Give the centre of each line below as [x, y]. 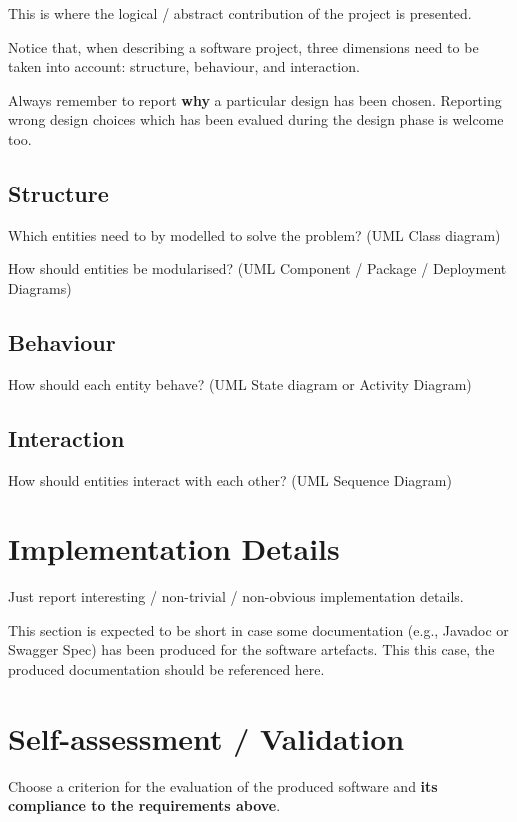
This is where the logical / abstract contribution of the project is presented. [240, 13]
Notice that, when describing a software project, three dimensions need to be [243, 46]
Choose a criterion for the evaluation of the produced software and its [223, 785]
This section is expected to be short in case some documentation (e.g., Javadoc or [258, 629]
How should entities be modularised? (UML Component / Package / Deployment [257, 268]
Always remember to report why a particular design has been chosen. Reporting [255, 99]
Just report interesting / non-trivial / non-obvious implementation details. [236, 596]
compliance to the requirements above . [144, 805]
